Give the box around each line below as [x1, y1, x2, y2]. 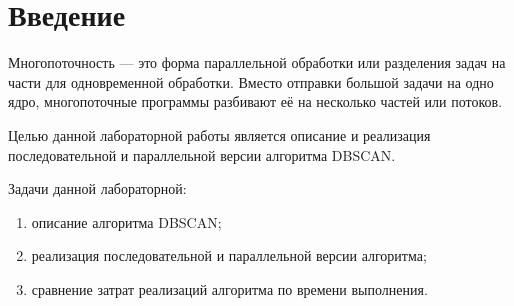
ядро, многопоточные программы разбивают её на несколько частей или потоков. [8, 91, 503, 112]
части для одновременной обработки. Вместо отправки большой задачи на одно [8, 71, 494, 92]
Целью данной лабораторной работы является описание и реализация [8, 124, 431, 145]
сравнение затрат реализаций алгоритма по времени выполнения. [31, 278, 428, 299]
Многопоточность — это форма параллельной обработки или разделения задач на [8, 52, 506, 73]
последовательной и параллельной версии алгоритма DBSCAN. [8, 144, 396, 165]
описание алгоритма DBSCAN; [31, 211, 222, 232]
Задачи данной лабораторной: [8, 178, 187, 199]
